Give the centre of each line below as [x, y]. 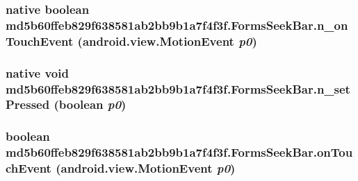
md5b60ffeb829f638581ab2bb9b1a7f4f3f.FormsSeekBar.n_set [178, 88]
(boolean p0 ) [90, 104]
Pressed [28, 104]
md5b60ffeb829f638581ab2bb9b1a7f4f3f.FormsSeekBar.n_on [177, 25]
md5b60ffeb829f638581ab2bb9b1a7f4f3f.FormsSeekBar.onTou [179, 152]
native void [37, 72]
